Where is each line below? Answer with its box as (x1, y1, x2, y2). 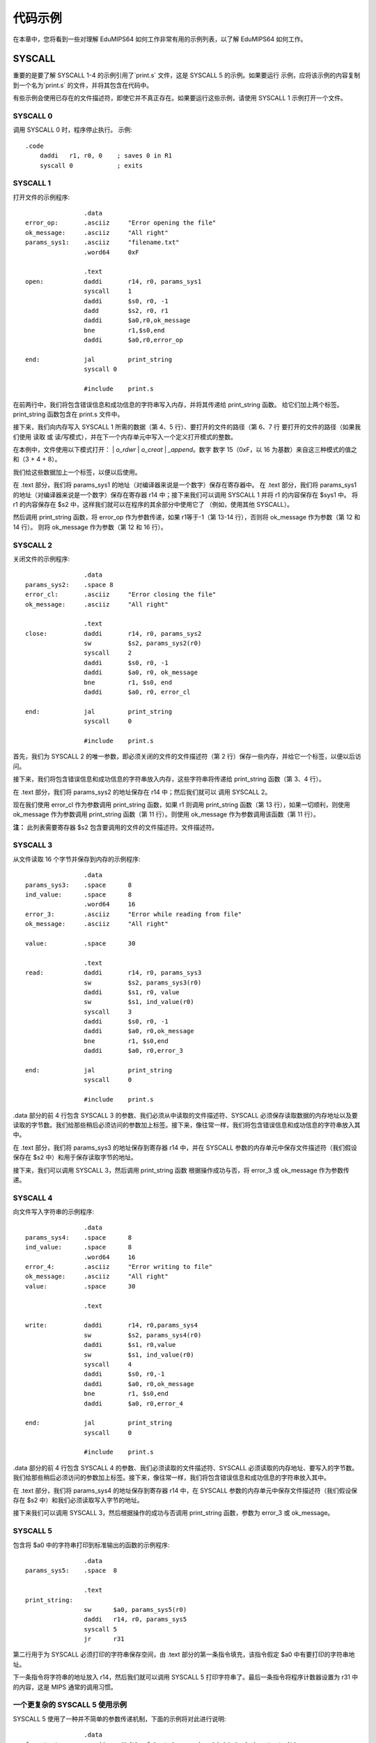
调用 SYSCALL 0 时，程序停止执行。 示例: (13, 125, 132, 134)
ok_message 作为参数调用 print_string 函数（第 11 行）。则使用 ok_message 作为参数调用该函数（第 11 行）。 (13, 810, 320, 819)
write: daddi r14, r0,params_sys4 (25, 1321, 198, 1330)
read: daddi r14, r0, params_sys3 (25, 969, 202, 977)
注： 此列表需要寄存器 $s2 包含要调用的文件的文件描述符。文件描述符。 (13, 823, 219, 831)
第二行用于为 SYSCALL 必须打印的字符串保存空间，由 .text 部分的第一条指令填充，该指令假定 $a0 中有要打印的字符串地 (13, 1650, 355, 1659)
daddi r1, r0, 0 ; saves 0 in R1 (39, 152, 173, 160)
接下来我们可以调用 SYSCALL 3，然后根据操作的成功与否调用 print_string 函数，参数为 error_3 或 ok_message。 (13, 1509, 334, 1517)
